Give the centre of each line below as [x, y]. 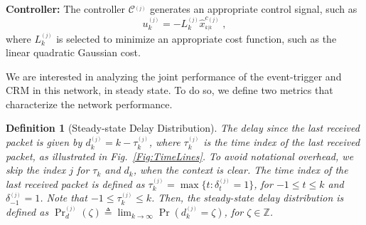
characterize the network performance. [89, 104]
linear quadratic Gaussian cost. [73, 52]
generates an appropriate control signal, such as [253, 9]
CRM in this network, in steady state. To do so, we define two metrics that [169, 90]
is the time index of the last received [282, 142]
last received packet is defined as [75, 183]
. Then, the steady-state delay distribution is [247, 198]
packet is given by [44, 142]
